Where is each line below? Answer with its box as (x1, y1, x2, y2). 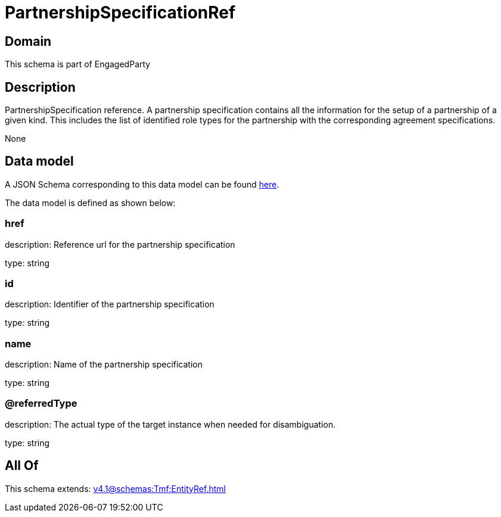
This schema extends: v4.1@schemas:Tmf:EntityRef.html (5, 483, 226, 494)
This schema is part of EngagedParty (5, 59, 151, 70)
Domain (5, 33, 52, 49)
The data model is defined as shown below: (5, 197, 176, 208)
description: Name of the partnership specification (5, 359, 203, 370)
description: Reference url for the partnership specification (5, 239, 235, 250)
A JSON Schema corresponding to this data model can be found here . (5, 179, 279, 189)
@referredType (5, 397, 77, 410)
